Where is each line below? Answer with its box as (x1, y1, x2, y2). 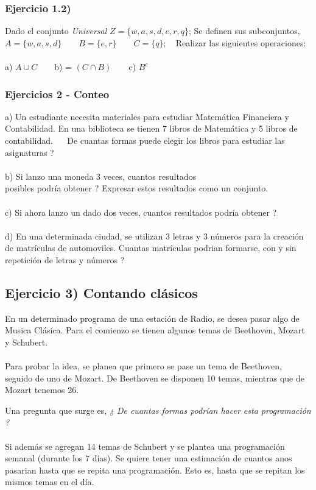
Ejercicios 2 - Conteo (5, 86, 110, 101)
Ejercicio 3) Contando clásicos (5, 283, 198, 302)
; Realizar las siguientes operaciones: (163, 36, 306, 49)
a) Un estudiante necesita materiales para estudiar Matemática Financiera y (5, 110, 289, 122)
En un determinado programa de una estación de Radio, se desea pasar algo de (5, 311, 300, 324)
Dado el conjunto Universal (5, 24, 107, 37)
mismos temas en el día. (5, 475, 94, 488)
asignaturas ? (5, 146, 54, 158)
